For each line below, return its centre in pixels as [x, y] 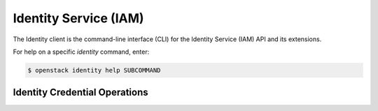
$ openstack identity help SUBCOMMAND [94, 70]
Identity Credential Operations [80, 92]
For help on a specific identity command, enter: [81, 52]
